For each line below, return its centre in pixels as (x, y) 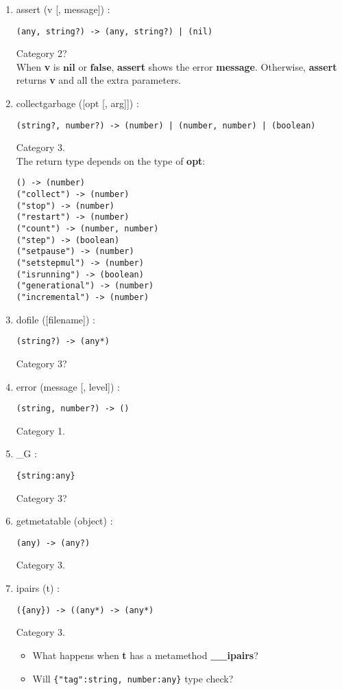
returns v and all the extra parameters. (99, 80)
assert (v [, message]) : (63, 9)
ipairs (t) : (38, 588)
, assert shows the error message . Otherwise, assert (224, 66)
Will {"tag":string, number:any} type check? (133, 678)
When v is (38, 66)
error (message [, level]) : (68, 386)
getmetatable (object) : (64, 521)
